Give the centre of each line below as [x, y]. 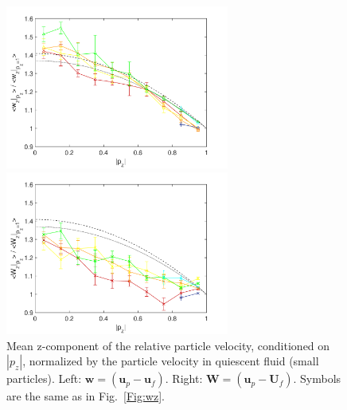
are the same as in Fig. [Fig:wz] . [86, 396]
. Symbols [317, 378]
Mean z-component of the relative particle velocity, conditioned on [168, 345]
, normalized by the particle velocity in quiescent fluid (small [171, 361]
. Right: [184, 378]
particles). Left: [44, 378]
